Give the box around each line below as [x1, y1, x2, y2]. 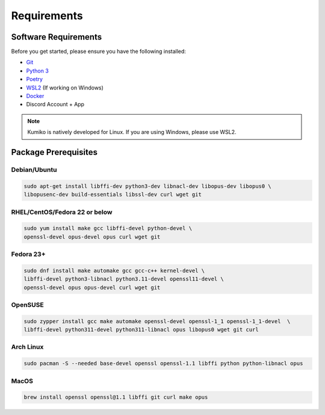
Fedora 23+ [11, 250, 46, 258]
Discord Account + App [26, 101, 84, 108]
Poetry [26, 76, 43, 83]
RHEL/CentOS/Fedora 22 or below [11, 208, 113, 216]
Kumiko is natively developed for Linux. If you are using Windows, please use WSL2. [27, 129, 237, 136]
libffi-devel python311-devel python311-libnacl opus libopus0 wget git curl [23, 326, 259, 333]
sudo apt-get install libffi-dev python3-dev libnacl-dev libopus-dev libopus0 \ [23, 183, 272, 189]
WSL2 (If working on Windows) [26, 84, 104, 91]
